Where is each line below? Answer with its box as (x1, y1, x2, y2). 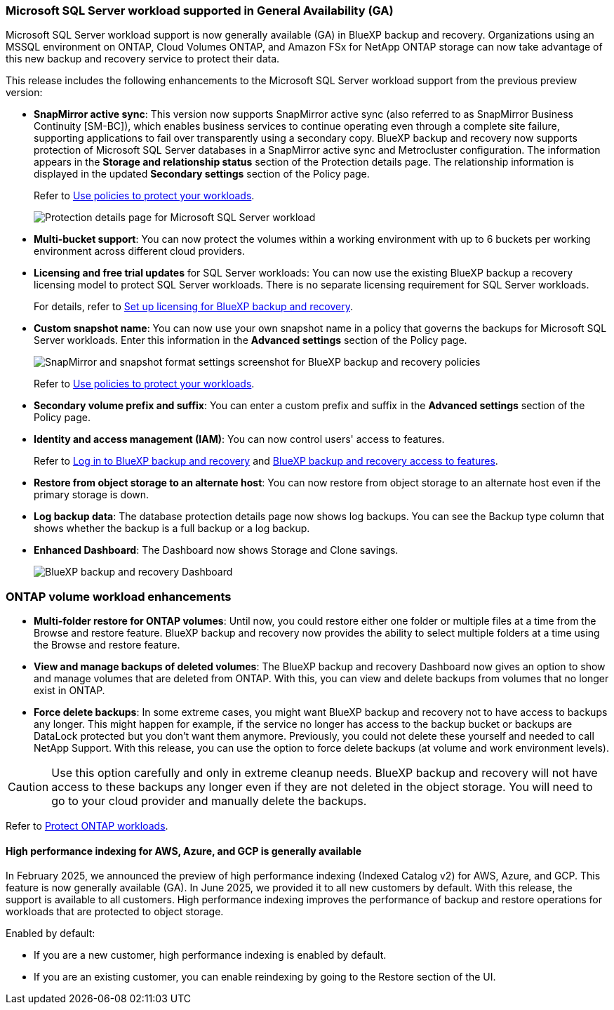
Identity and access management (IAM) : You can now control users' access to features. (34, 433, 445, 446)
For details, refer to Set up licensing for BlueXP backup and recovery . (34, 300, 354, 313)
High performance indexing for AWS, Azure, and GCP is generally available (6, 844, 362, 857)
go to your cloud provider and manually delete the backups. (51, 794, 367, 809)
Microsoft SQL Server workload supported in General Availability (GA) (6, 4, 394, 18)
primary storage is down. (34, 489, 149, 501)
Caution (8, 780, 49, 795)
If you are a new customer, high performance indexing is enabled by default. (34, 949, 387, 962)
